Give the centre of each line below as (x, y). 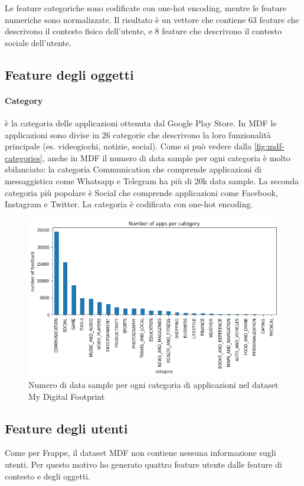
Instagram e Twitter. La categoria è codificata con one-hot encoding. (129, 204)
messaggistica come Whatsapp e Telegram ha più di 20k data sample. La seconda (152, 180)
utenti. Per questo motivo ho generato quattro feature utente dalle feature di (143, 464)
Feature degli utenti (66, 428)
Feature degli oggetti (69, 74)
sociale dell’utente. (38, 42)
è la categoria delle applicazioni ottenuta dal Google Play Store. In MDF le (141, 123)
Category (24, 100)
